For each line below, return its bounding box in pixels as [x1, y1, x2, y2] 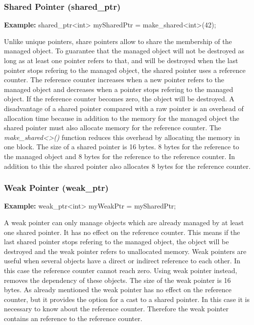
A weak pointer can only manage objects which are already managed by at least [4, 217, 244, 227]
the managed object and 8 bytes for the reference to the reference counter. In [4, 151, 235, 161]
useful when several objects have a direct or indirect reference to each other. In [4, 255, 241, 266]
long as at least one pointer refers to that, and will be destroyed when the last [4, 55, 238, 65]
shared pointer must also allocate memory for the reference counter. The [4, 122, 221, 133]
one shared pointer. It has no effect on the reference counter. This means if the [4, 227, 240, 237]
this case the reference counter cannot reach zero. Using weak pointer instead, [4, 265, 237, 275]
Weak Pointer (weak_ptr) [4, 182, 109, 194]
